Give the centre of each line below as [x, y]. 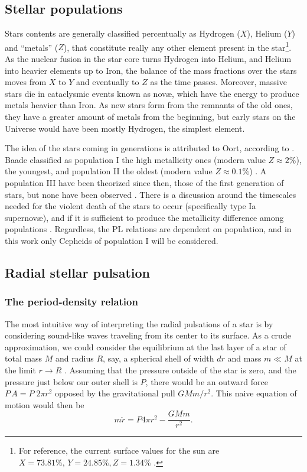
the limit [20, 370]
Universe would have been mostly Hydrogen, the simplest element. [125, 128]
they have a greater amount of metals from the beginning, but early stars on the [150, 117]
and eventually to [107, 82]
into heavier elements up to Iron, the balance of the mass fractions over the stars [151, 70]
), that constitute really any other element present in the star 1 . [177, 46]
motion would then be [45, 404]
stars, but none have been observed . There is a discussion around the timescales [151, 194]
